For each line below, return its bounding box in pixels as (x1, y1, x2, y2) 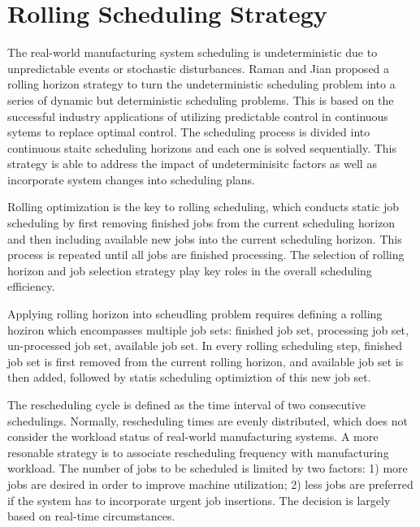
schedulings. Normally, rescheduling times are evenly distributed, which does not (7, 412, 408, 429)
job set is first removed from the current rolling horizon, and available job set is (7, 352, 404, 369)
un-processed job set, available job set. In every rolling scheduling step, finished (7, 337, 402, 354)
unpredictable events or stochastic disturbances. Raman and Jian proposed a (7, 59, 390, 76)
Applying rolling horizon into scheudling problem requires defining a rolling (7, 305, 383, 322)
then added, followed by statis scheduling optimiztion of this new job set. (7, 369, 371, 386)
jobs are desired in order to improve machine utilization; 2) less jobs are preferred (7, 475, 414, 492)
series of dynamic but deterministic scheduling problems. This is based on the (7, 91, 394, 108)
